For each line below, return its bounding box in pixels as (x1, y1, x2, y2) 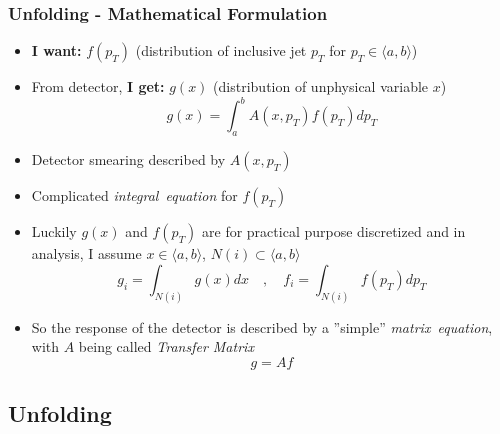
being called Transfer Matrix (78, 336, 254, 357)
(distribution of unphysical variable (213, 76, 429, 97)
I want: (31, 40, 82, 61)
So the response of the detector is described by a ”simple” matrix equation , (31, 316, 493, 337)
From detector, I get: (31, 76, 165, 97)
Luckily (31, 221, 77, 242)
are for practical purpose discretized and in (202, 221, 466, 242)
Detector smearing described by (31, 149, 226, 170)
